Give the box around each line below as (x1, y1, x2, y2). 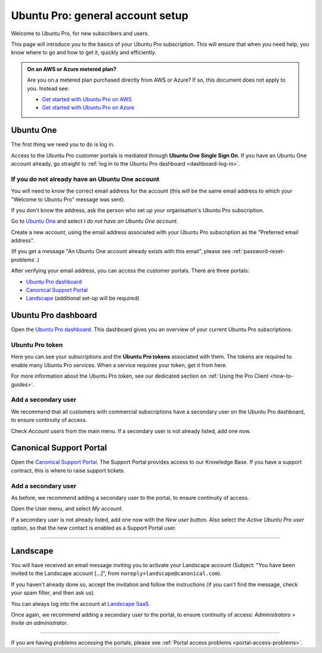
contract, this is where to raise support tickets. (11, 467, 125, 474)
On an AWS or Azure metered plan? (27, 66, 116, 73)
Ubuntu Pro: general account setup (11, 9, 189, 22)
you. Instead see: (27, 85, 70, 92)
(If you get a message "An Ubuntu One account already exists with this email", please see (11, 248, 231, 255)
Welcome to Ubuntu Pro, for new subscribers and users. (11, 30, 149, 37)
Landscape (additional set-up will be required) (26, 295, 140, 302)
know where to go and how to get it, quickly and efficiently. (11, 49, 157, 56)
